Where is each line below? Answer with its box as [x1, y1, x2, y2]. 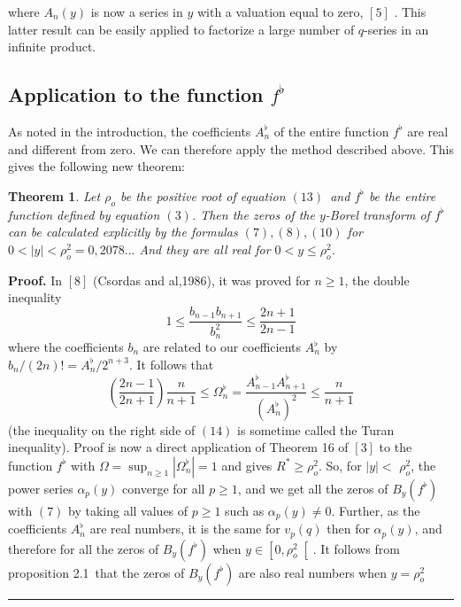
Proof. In [8, 270, 63, 289]
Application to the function [8, 81, 264, 108]
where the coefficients [8, 338, 124, 356]
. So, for [318, 455, 362, 474]
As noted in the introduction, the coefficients [8, 121, 251, 140]
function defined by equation [8, 205, 160, 223]
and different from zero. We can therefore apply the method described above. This [8, 139, 454, 158]
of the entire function [273, 121, 389, 140]
